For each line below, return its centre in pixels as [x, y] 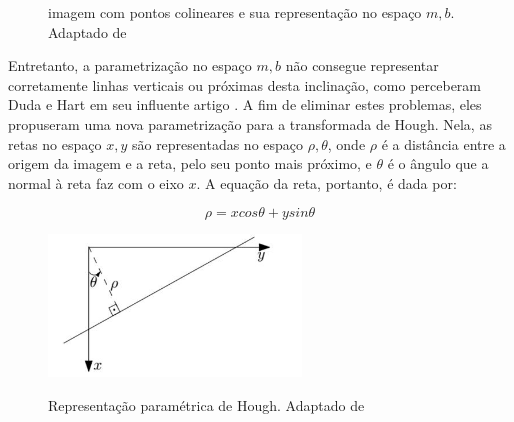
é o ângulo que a [438, 163]
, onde [346, 143]
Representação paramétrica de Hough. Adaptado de [206, 404]
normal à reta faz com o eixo [96, 182]
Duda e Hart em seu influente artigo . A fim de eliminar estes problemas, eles [245, 104]
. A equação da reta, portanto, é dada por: [326, 182]
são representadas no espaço [217, 143]
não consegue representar [362, 65]
